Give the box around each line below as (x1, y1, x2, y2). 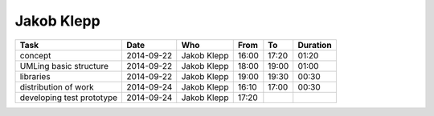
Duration (297, 39, 333, 50)
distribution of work (19, 81, 94, 92)
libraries (19, 70, 51, 82)
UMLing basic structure (19, 60, 108, 71)
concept (19, 50, 51, 61)
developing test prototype (19, 92, 118, 103)
